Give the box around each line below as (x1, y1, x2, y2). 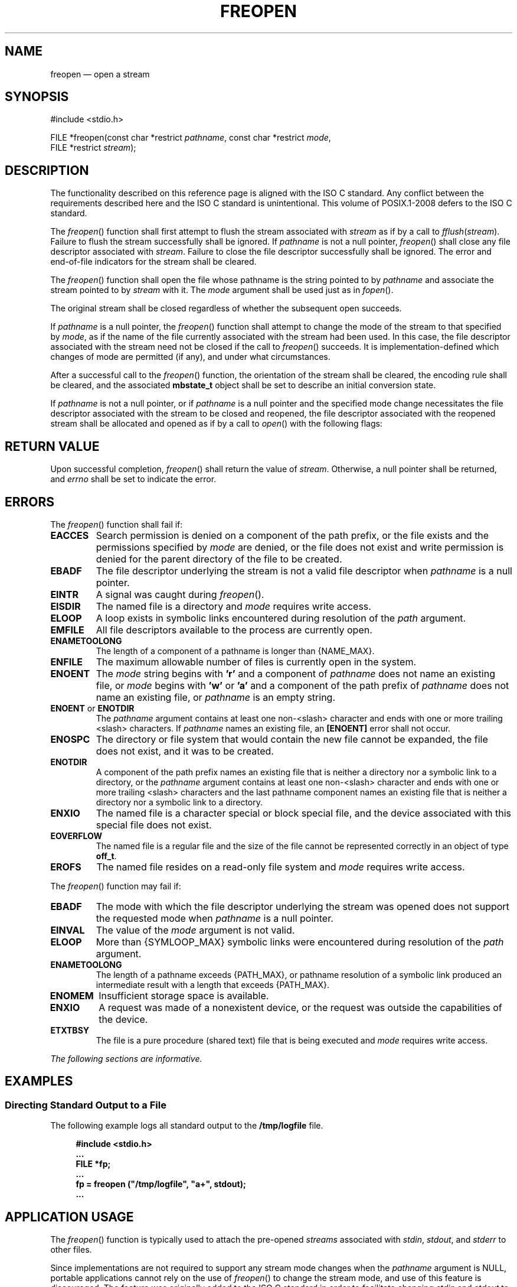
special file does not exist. (96, 818, 212, 831)
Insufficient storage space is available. (99, 989, 269, 1002)
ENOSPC (50, 733, 90, 745)
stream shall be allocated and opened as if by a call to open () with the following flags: (50, 418, 382, 429)
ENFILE (50, 655, 83, 668)
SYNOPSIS (5, 89, 69, 105)
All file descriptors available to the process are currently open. (96, 623, 372, 636)
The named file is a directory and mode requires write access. (96, 600, 371, 612)
